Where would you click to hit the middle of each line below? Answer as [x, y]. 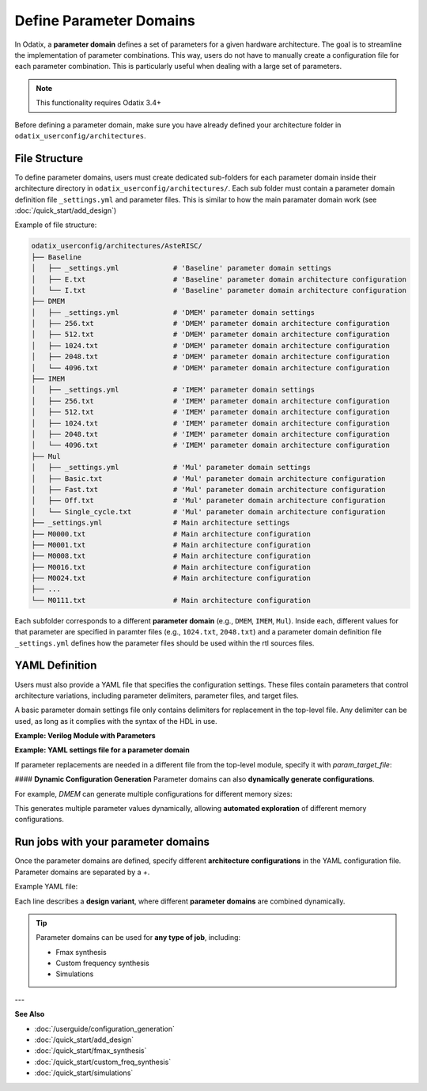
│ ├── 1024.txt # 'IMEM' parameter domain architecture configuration [211, 423]
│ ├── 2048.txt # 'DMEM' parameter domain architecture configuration [211, 357]
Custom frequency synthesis [102, 963]
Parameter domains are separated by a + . [82, 872]
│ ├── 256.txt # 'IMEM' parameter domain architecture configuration [211, 401]
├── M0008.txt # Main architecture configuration [171, 556]
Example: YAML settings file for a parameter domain [102, 750]
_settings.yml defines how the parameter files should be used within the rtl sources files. [164, 643]
